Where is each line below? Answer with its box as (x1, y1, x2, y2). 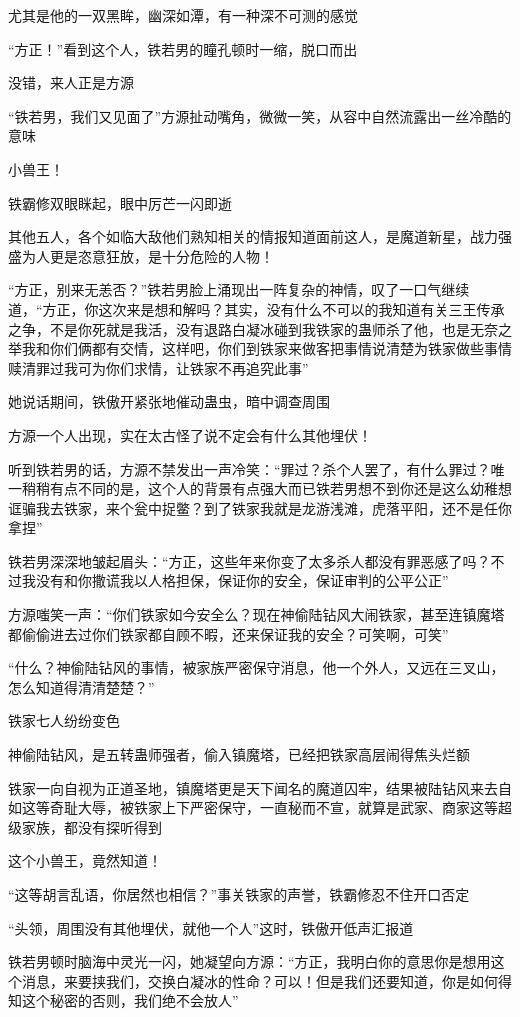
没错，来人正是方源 (8, 72, 134, 93)
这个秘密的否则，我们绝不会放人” (21, 990, 239, 1011)
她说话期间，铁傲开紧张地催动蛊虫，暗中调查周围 (8, 391, 330, 412)
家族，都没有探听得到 (21, 816, 162, 837)
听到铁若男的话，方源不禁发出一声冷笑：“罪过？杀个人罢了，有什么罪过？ (8, 458, 491, 479)
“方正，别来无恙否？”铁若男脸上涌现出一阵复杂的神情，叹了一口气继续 (8, 279, 470, 300)
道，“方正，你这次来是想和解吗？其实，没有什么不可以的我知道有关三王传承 (8, 298, 505, 319)
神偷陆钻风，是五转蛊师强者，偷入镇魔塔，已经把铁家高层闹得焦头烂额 (8, 744, 470, 765)
